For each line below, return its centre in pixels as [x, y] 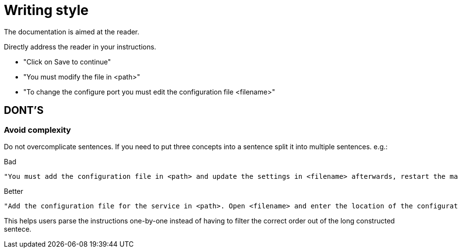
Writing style [46, 10]
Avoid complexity [38, 130]
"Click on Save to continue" [67, 62]
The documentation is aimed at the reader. [72, 31]
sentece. [18, 229]
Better [14, 191]
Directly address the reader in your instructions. [80, 47]
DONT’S [24, 110]
